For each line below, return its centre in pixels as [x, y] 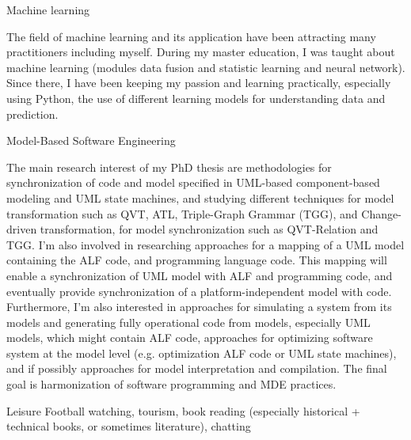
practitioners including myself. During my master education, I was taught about [201, 52]
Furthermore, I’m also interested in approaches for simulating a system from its [199, 307]
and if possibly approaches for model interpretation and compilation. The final [197, 368]
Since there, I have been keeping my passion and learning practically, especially [199, 83]
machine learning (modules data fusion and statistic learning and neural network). [206, 67]
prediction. [32, 114]
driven [22, 229]
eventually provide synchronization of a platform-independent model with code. [199, 291]
